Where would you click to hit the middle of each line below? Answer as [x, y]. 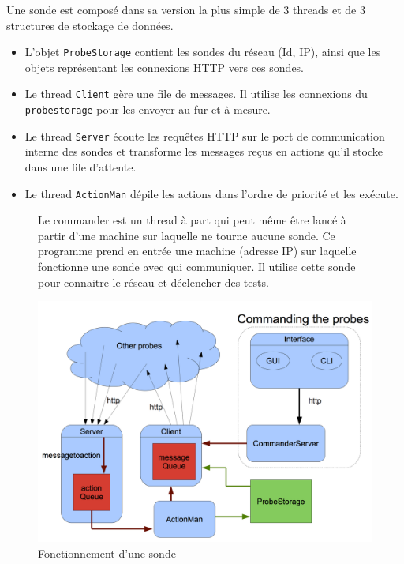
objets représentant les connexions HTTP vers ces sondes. [165, 67]
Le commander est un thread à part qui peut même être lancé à [192, 220]
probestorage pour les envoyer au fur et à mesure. [148, 109]
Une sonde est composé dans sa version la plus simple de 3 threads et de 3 [186, 9]
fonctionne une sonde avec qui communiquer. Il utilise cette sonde [197, 267]
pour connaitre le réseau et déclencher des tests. [153, 282]
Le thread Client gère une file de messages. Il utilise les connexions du [196, 94]
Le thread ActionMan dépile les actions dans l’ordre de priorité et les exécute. [211, 193]
